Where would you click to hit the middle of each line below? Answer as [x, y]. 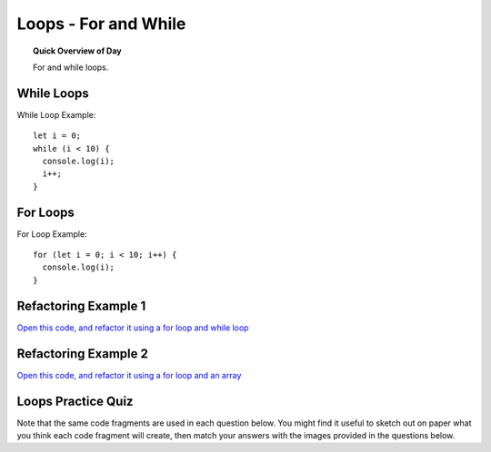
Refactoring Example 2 [83, 354]
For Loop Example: [52, 234]
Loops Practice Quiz [75, 401]
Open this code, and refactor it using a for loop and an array [129, 375]
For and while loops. [71, 67]
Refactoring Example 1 [81, 305]
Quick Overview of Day [77, 51]
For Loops [45, 212]
